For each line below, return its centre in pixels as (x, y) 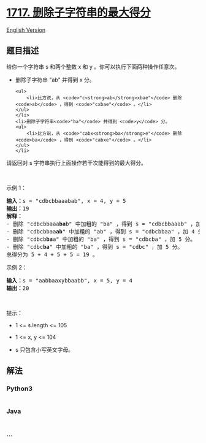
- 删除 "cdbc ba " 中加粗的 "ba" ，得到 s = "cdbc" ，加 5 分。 (95, 247)
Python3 (19, 388)
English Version (26, 30)
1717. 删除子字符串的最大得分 (79, 13)
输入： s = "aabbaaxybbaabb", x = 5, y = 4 (70, 280)
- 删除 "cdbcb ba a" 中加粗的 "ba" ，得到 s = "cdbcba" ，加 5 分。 (101, 239)
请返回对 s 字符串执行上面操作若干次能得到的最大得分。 (77, 162)
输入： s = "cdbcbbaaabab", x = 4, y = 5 (66, 201)
